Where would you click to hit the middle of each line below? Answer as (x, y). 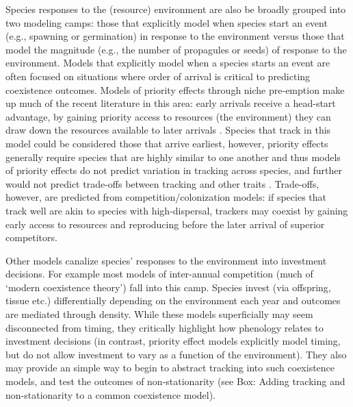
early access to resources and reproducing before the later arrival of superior (165, 224)
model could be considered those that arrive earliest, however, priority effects (167, 143)
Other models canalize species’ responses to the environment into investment (166, 260)
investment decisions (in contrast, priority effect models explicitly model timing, (173, 341)
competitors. (31, 237)
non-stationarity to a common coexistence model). (111, 394)
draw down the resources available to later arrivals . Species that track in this (168, 130)
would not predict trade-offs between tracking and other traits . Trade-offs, (162, 183)
